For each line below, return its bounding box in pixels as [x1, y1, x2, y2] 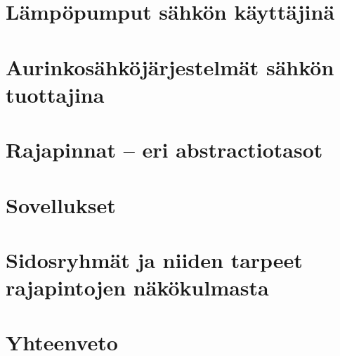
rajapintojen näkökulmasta [6, 273, 269, 302]
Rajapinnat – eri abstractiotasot [6, 135, 323, 164]
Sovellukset [6, 190, 116, 219]
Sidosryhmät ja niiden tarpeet [6, 245, 303, 274]
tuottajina [6, 80, 105, 108]
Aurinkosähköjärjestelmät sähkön [6, 52, 334, 81]
